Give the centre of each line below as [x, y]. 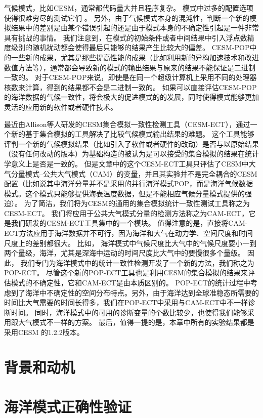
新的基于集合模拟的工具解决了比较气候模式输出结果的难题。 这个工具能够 [133, 134]
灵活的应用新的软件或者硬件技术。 [61, 107]
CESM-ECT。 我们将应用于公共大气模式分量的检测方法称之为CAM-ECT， [126, 213]
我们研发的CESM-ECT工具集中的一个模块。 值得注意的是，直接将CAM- [129, 223]
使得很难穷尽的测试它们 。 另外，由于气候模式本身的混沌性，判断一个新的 [127, 17]
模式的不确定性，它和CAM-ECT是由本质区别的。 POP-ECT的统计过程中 [130, 283]
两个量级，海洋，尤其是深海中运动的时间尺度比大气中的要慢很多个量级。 [124, 253]
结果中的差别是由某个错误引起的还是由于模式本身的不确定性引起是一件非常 [135, 28]
